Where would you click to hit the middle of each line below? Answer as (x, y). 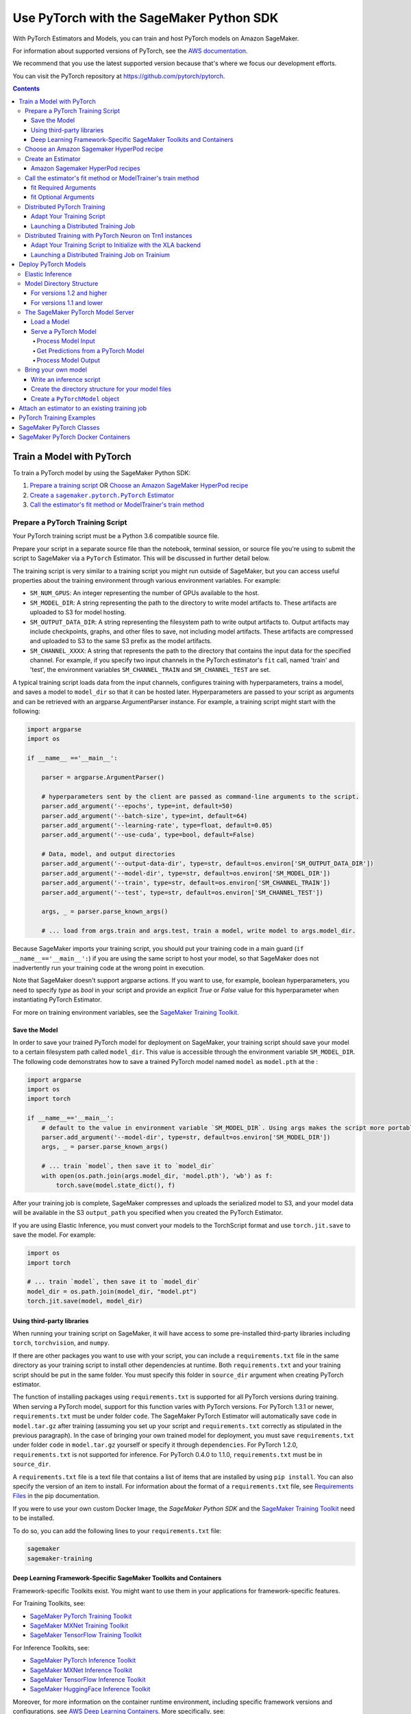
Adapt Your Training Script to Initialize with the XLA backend (116, 245)
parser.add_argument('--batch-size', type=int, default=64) (145, 816)
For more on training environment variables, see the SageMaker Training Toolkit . (126, 1012)
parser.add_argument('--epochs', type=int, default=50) (137, 806)
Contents (26, 88)
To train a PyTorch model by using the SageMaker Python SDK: (102, 473)
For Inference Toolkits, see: (51, 1647)
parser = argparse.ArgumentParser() (103, 777)
